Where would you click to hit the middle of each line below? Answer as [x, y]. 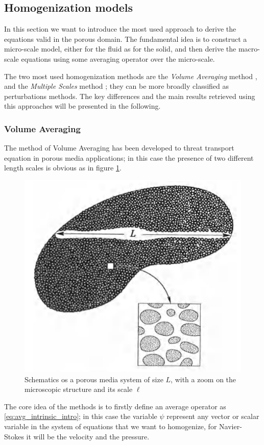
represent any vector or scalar [213, 416]
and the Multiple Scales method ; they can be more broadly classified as [117, 86]
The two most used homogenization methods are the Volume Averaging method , [131, 76]
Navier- [231, 426]
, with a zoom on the [203, 379]
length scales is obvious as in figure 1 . [63, 168]
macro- [249, 49]
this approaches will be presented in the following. [82, 106]
